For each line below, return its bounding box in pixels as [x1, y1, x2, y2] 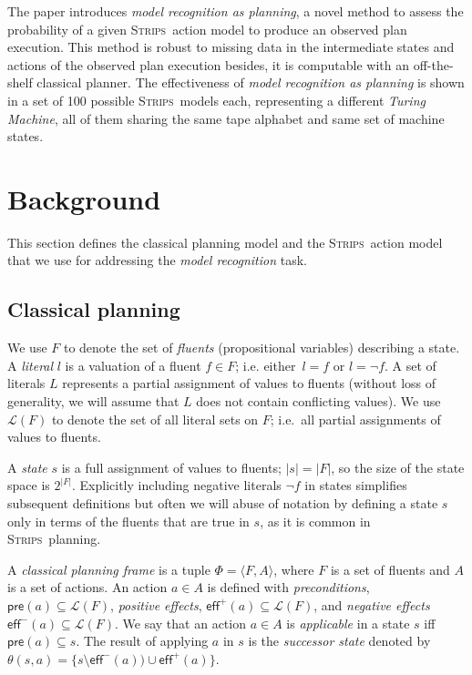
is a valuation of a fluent [65, 355, 201, 374]
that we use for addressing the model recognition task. [7, 251, 307, 270]
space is [7, 476, 50, 495]
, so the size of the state [331, 457, 465, 476]
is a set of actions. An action [7, 578, 168, 597]
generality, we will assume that [7, 392, 180, 411]
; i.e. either [235, 355, 296, 374]
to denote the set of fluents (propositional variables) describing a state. [63, 338, 460, 357]
